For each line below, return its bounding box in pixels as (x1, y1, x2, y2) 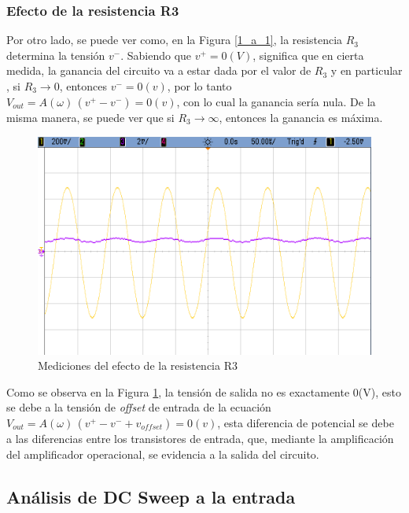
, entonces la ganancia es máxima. (219, 109, 383, 125)
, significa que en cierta (252, 46, 364, 63)
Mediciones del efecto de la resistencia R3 (38, 357, 238, 374)
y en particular (330, 62, 403, 79)
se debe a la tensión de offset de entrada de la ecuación (6, 399, 271, 415)
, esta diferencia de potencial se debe (217, 414, 394, 430)
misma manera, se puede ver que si (6, 109, 175, 125)
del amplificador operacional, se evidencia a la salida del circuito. (6, 445, 319, 462)
